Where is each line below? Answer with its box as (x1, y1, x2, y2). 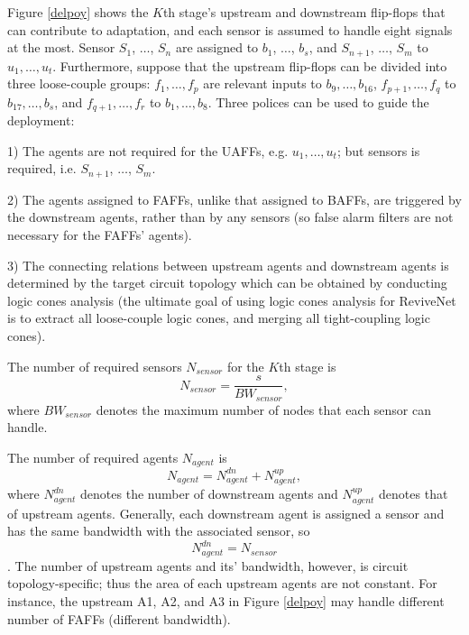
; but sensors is (336, 141, 420, 160)
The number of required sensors (7, 356, 182, 375)
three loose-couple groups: (7, 74, 151, 93)
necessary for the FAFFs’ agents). (7, 225, 192, 244)
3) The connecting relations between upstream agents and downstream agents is (7, 255, 449, 274)
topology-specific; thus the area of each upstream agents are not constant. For (7, 574, 437, 593)
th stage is (279, 356, 336, 375)
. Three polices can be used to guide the (207, 92, 429, 111)
